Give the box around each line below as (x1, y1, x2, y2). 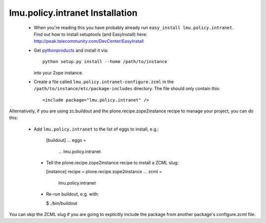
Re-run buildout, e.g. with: (46, 191, 100, 197)
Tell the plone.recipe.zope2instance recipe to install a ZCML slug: (46, 160, 179, 166)
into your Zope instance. (33, 69, 83, 76)
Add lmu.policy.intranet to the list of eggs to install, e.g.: (33, 126, 159, 132)
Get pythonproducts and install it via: (33, 47, 108, 53)
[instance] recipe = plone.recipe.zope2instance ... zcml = (46, 169, 163, 175)
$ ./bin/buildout (46, 200, 77, 206)
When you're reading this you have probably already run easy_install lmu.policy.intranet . (33, 25, 234, 31)
